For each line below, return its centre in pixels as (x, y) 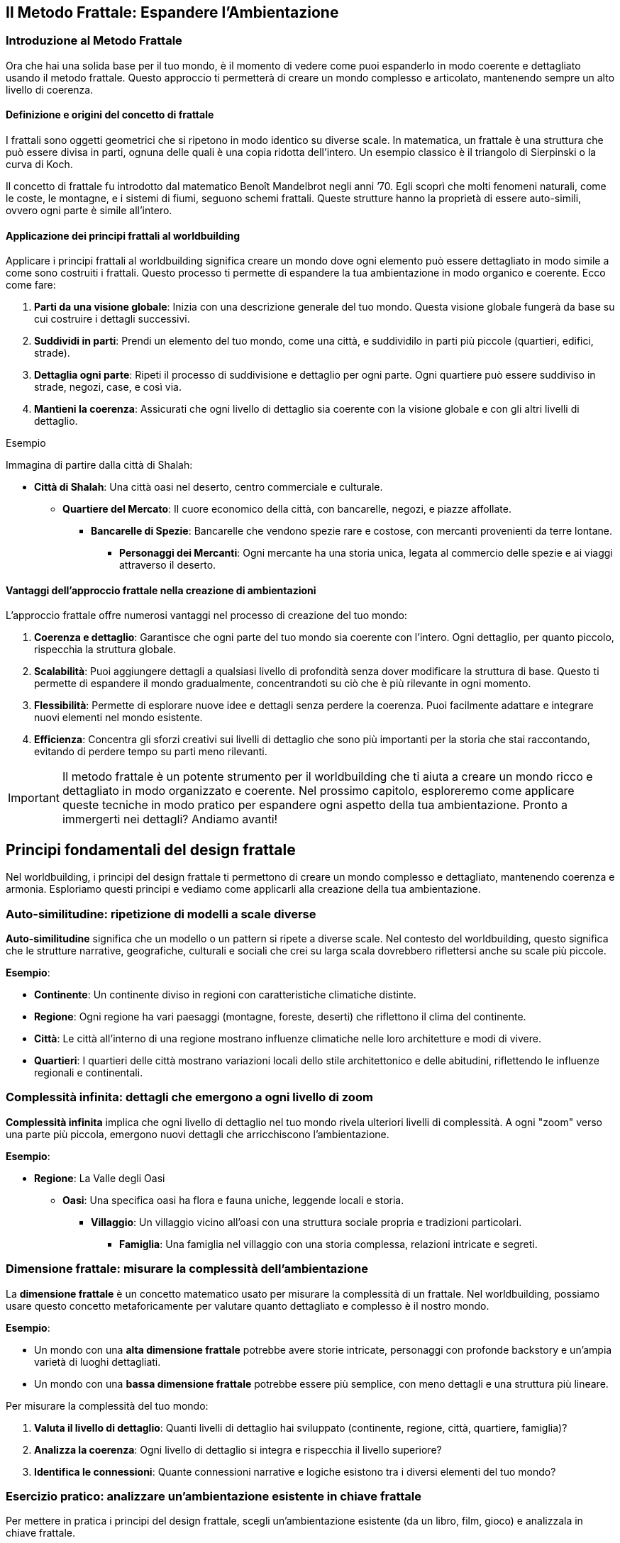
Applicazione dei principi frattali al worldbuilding (123, 235)
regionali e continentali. (89, 1073)
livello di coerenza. (50, 89)
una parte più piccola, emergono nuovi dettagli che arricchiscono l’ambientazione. (198, 1134)
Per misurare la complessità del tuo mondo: (107, 1405)
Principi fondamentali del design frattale (151, 850)
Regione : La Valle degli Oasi (100, 1178)
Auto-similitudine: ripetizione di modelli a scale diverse (161, 914)
